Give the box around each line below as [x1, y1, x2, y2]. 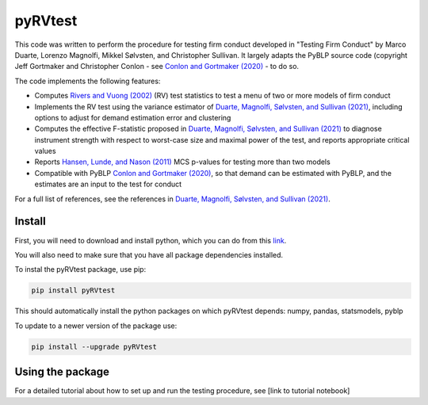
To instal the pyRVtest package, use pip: [14, 265, 147, 274]
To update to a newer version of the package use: [14, 321, 178, 330]
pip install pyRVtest [31, 286, 116, 295]
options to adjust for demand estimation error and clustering [34, 113, 231, 122]
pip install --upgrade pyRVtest [31, 342, 158, 351]
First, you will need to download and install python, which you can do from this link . [14, 235, 287, 245]
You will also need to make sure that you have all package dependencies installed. [14, 250, 284, 259]
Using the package [14, 365, 110, 379]
